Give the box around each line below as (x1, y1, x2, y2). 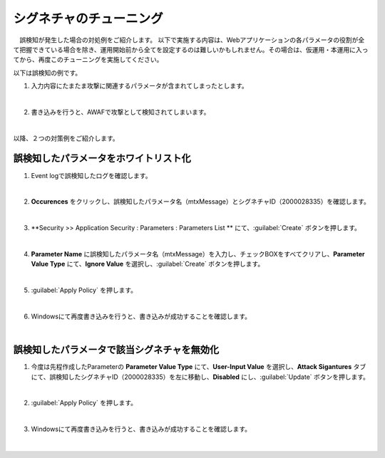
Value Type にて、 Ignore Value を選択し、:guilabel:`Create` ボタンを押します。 (31, 260, 265, 269)
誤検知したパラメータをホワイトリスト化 (13, 152, 192, 165)
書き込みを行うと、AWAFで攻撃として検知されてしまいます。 (31, 108, 210, 116)
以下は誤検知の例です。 (13, 68, 82, 77)
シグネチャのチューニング (13, 11, 163, 26)
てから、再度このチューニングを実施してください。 (13, 56, 163, 64)
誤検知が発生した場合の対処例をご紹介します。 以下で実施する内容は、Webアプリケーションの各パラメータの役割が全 (19, 36, 365, 44)
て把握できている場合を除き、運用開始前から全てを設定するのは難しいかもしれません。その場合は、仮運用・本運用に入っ (13, 45, 369, 53)
